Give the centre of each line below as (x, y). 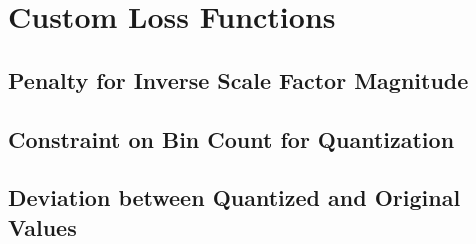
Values (42, 226)
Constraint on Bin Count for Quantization (231, 138)
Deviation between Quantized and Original (234, 197)
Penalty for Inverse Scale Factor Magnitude (238, 79)
